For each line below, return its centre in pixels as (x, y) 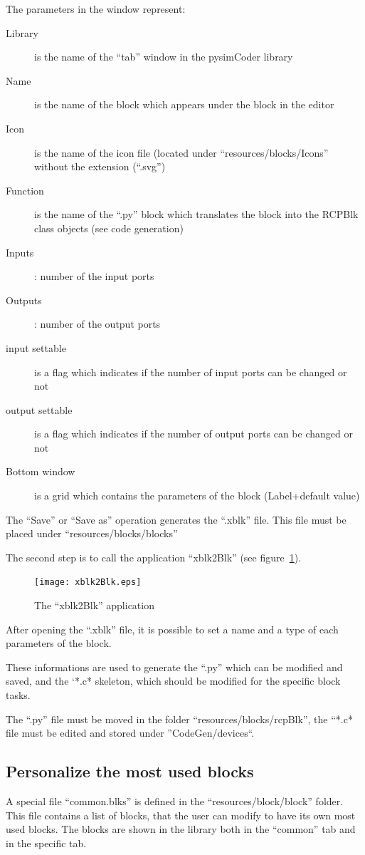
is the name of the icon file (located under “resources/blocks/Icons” (181, 152)
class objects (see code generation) (109, 228)
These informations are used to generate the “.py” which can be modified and (174, 667)
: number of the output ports (97, 324)
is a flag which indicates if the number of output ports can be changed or (194, 434)
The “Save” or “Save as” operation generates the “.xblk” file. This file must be (176, 519)
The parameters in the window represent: (96, 9)
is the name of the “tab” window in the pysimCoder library (164, 57)
